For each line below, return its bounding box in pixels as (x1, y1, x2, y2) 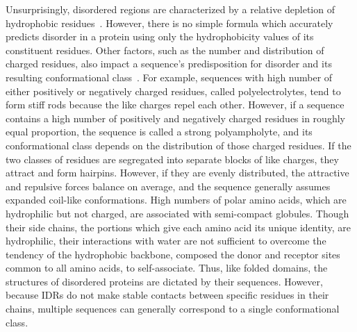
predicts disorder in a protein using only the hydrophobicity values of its (6, 29, 314, 44)
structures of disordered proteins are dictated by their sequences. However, (6, 274, 323, 288)
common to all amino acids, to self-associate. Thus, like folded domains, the (6, 260, 328, 275)
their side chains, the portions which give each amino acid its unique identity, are (6, 219, 351, 234)
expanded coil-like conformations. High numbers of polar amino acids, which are (6, 192, 347, 207)
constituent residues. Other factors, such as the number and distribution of (6, 42, 324, 57)
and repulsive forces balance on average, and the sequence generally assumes (6, 179, 331, 193)
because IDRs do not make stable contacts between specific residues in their (6, 288, 329, 302)
